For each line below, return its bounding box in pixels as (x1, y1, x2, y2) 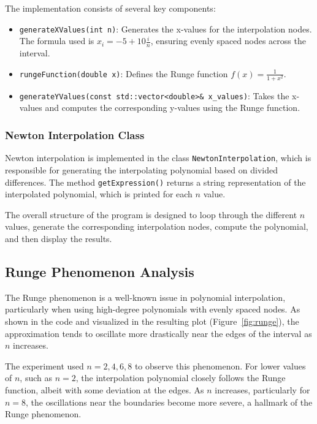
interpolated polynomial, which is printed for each (5, 187, 193, 200)
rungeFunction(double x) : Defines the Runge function (19, 67, 228, 80)
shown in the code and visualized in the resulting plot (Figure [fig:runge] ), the (5, 314, 299, 327)
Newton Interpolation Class (5, 127, 145, 142)
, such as (20, 371, 52, 384)
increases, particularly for (215, 383, 310, 396)
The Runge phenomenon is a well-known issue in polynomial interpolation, (5, 290, 286, 303)
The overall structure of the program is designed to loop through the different (5, 208, 297, 221)
